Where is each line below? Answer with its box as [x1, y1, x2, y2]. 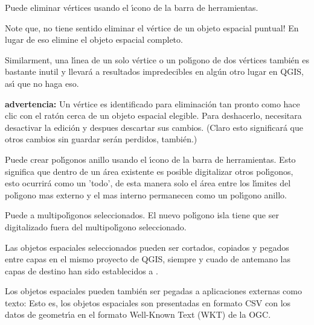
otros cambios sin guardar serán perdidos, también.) [5, 133, 197, 145]
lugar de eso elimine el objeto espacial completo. [5, 33, 183, 46]
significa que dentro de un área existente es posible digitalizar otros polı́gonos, [5, 165, 293, 177]
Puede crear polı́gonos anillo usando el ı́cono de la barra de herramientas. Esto [5, 153, 296, 165]
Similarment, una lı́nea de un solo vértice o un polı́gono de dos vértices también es [5, 53, 310, 66]
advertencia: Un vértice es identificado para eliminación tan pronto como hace [5, 97, 300, 110]
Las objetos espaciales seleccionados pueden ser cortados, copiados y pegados [5, 241, 289, 253]
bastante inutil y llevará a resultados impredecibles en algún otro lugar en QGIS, [5, 65, 304, 78]
